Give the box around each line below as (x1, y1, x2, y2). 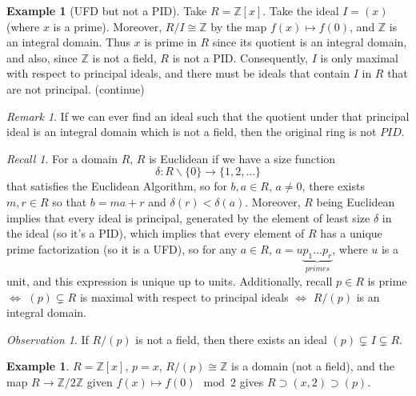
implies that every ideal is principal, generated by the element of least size (6, 209, 370, 226)
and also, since (6, 49, 78, 66)
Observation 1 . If (6, 330, 89, 347)
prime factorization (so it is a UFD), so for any (6, 240, 238, 257)
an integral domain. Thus (6, 34, 130, 50)
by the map (210, 18, 267, 34)
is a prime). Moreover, (53, 18, 162, 34)
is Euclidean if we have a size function (149, 150, 336, 166)
